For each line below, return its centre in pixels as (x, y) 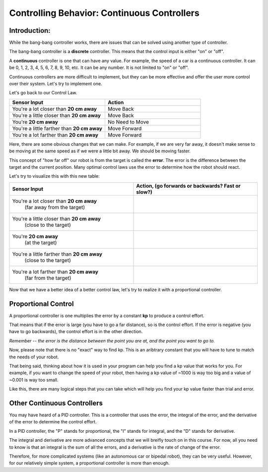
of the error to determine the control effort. (53, 422)
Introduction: (30, 31)
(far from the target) (48, 278)
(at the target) (41, 242)
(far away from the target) (55, 207)
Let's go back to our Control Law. (43, 93)
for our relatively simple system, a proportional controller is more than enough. (89, 463)
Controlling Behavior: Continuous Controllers (104, 13)
